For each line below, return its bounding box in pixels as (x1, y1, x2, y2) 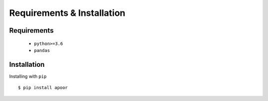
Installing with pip (9, 73, 47, 79)
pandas (34, 48, 50, 53)
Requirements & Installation (9, 7, 126, 18)
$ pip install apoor (18, 85, 68, 91)
